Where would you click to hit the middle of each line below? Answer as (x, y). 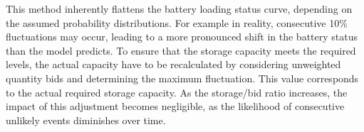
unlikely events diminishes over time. (86, 120)
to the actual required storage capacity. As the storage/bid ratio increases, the (177, 92)
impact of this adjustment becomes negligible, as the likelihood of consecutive (175, 106)
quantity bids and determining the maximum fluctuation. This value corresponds (182, 78)
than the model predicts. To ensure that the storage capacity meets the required (181, 50)
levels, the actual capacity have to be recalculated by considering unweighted (173, 64)
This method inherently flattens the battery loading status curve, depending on (179, 9)
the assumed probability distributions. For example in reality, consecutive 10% (177, 22)
